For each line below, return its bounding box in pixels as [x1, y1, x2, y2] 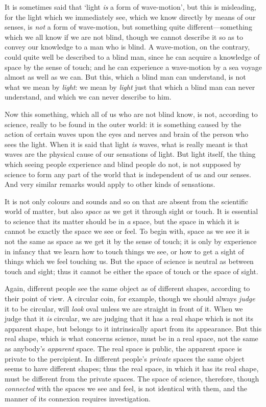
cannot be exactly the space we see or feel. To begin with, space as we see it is [5, 226, 250, 236]
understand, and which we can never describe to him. [5, 91, 172, 102]
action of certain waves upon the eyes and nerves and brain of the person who [5, 129, 249, 139]
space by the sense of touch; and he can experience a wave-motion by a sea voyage [5, 61, 262, 72]
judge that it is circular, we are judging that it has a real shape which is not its [5, 313, 253, 324]
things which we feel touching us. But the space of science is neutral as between [5, 256, 254, 267]
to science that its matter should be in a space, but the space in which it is [5, 216, 239, 226]
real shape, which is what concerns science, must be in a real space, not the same [5, 333, 258, 344]
